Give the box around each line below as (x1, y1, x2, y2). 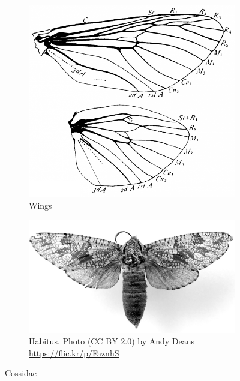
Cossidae (5, 367, 37, 379)
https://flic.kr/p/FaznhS (29, 346, 119, 359)
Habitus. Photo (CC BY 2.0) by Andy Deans (29, 335, 195, 347)
